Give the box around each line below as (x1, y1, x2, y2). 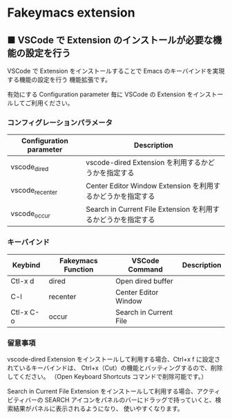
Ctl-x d (10, 276, 35, 285)
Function (64, 265, 94, 274)
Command (128, 265, 164, 274)
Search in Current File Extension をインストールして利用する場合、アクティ (7, 386, 221, 395)
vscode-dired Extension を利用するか (86, 158, 209, 168)
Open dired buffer (115, 276, 174, 285)
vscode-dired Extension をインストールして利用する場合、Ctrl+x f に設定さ (7, 355, 221, 363)
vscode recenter (10, 185, 58, 196)
